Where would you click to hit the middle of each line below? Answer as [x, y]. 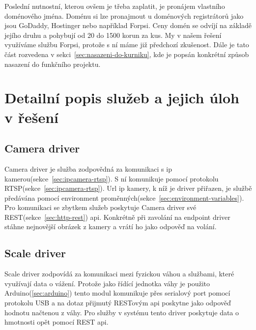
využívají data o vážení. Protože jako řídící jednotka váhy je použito [107, 283]
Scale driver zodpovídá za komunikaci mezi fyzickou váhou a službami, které [119, 274]
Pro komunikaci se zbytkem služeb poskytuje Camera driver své [100, 207]
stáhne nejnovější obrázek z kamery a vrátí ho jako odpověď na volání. [111, 226]
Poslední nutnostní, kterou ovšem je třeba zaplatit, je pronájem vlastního [115, 6]
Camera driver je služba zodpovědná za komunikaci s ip [88, 168]
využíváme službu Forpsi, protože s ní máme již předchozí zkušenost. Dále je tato [127, 45]
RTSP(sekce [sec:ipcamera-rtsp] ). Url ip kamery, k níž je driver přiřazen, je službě [128, 188]
